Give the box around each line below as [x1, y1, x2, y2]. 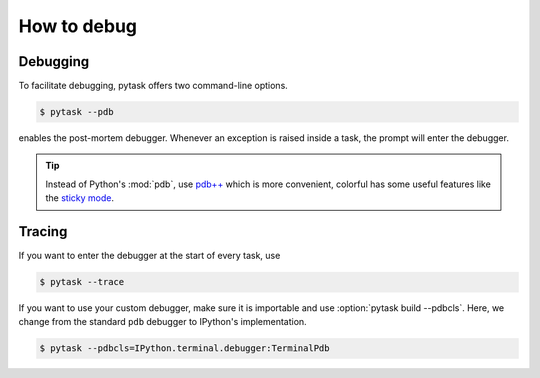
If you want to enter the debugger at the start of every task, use [18, 250, 281, 262]
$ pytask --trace [39, 276, 125, 288]
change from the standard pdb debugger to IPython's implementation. [18, 316, 307, 328]
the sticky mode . [45, 192, 115, 204]
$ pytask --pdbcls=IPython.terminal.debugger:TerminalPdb [39, 343, 330, 354]
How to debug [18, 15, 138, 37]
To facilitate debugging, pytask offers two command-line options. [18, 80, 289, 92]
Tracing [18, 223, 68, 240]
